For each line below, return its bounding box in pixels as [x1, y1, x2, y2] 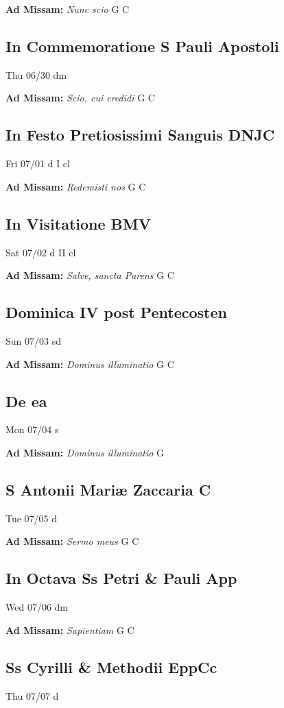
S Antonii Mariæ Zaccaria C [5, 478, 211, 500]
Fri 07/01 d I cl [5, 156, 70, 171]
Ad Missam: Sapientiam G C [5, 622, 134, 637]
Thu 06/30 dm [5, 67, 67, 82]
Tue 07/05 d [5, 511, 58, 525]
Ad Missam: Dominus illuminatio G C [5, 356, 174, 371]
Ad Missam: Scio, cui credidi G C [5, 90, 155, 105]
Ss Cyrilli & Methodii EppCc [5, 656, 217, 677]
